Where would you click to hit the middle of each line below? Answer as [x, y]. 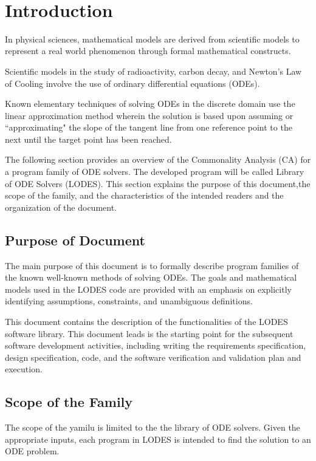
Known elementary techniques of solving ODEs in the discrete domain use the [150, 104]
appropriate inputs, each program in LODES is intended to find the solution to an [158, 439]
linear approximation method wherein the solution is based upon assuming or [149, 115]
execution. [24, 369]
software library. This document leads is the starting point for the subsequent [149, 333]
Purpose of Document [75, 240]
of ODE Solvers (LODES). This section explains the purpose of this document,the [158, 183]
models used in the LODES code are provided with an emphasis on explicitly [148, 289]
